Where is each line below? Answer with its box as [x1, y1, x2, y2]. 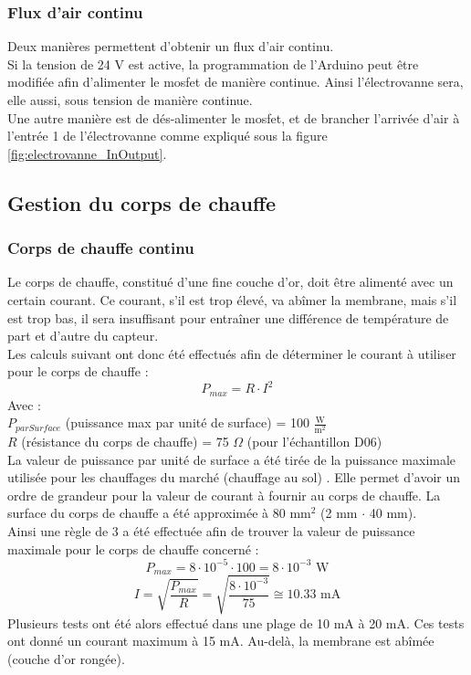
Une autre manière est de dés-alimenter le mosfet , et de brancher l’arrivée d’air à [7, 108, 460, 127]
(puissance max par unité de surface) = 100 [65, 413, 309, 432]
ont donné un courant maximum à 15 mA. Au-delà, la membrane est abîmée [7, 631, 434, 650]
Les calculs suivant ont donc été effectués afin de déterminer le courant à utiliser [7, 343, 456, 363]
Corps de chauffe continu [7, 237, 194, 259]
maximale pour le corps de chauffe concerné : [7, 539, 259, 558]
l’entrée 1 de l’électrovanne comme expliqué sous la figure [7, 126, 328, 145]
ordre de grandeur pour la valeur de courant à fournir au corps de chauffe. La [7, 485, 441, 504]
